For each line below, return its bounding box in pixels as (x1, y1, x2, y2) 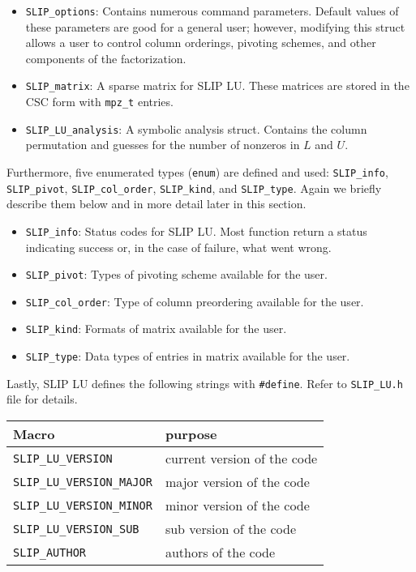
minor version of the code (165, 496, 310, 515)
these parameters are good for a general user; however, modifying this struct (25, 18, 405, 35)
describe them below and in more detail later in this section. (6, 195, 307, 212)
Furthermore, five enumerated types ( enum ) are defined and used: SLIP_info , (6, 164, 388, 180)
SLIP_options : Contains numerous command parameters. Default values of (25, 2, 399, 19)
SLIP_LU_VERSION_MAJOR (13, 475, 152, 489)
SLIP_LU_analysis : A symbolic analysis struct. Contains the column (25, 120, 367, 137)
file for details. (6, 391, 78, 408)
